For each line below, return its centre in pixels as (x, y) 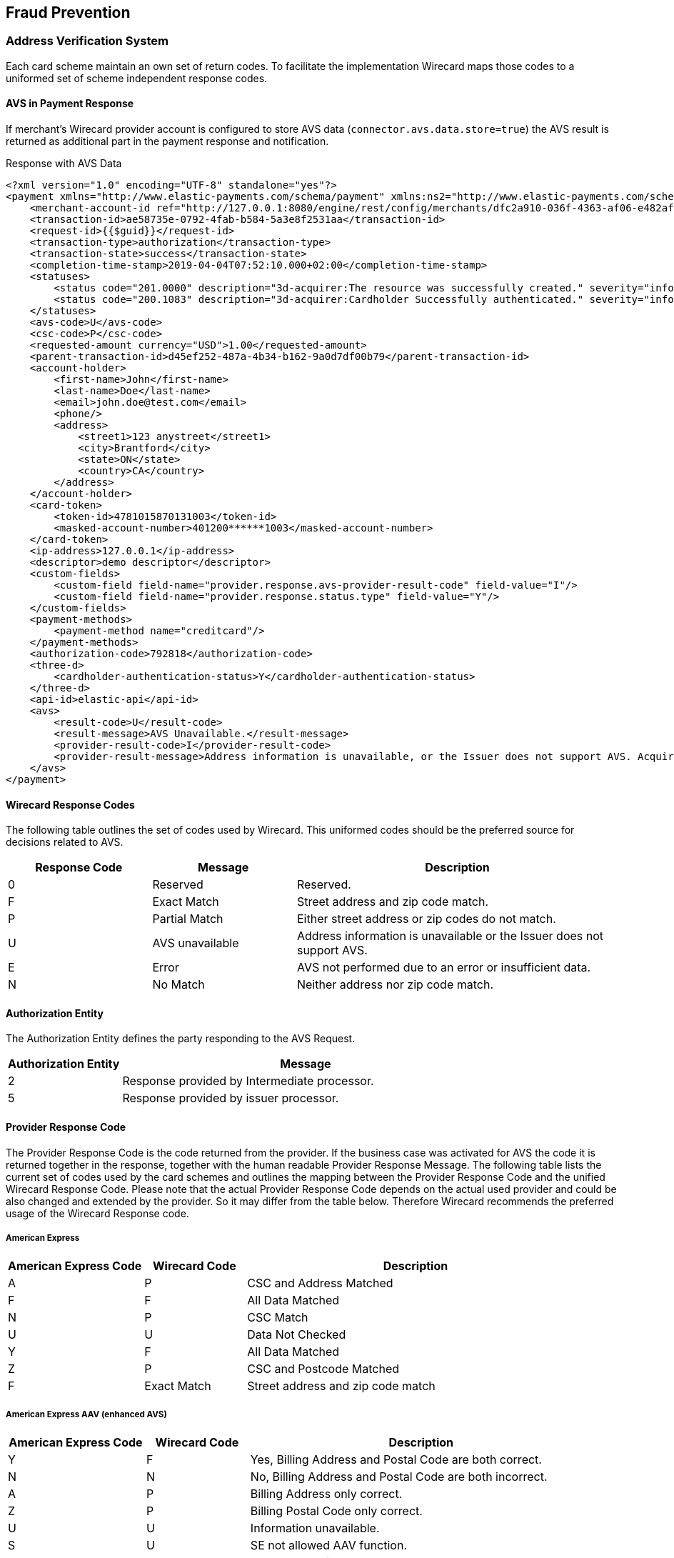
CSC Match (278, 1318)
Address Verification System (87, 41)
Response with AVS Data (64, 164)
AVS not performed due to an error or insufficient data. (444, 968)
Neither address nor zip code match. (395, 985)
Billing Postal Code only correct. (336, 1511)
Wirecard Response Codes (70, 804)
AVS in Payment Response (70, 104)
